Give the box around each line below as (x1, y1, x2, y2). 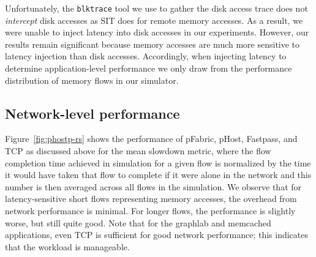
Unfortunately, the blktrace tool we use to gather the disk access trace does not (5, 2, 308, 14)
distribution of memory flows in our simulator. (5, 73, 179, 86)
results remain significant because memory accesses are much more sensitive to (5, 37, 300, 50)
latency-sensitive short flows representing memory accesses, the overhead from (5, 192, 297, 205)
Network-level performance (5, 103, 180, 122)
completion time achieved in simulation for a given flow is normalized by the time (5, 156, 311, 169)
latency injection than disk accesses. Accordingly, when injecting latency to (5, 50, 287, 62)
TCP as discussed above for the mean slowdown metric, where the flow (5, 144, 271, 157)
